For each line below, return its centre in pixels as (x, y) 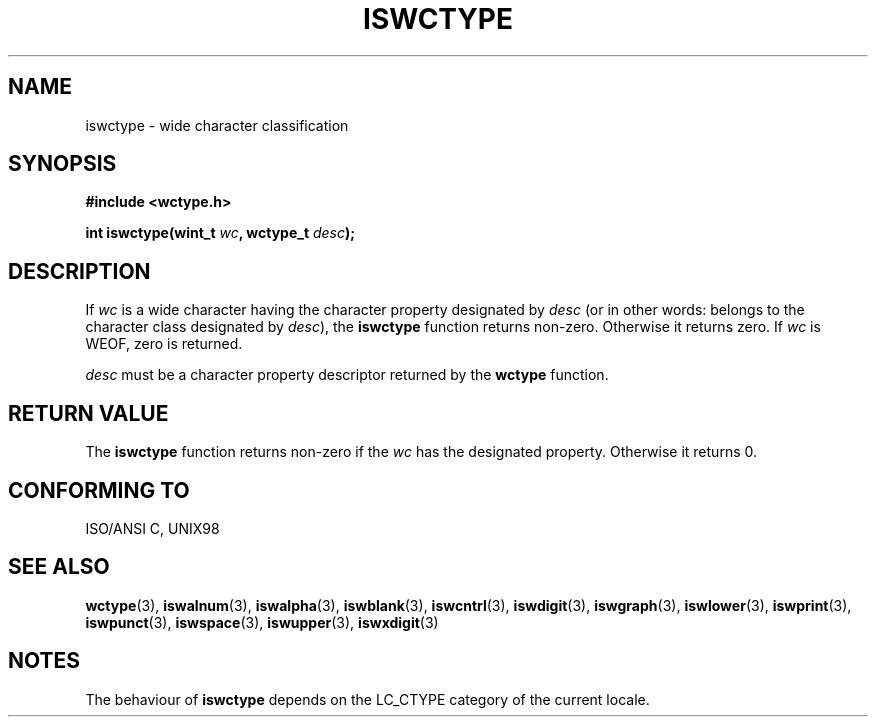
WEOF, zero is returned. (164, 344)
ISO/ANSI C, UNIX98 (152, 528)
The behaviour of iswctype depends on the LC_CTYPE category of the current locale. (367, 699)
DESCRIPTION (79, 271)
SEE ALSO (59, 567)
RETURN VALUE (88, 413)
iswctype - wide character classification (217, 125)
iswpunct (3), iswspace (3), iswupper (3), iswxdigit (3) (262, 622)
